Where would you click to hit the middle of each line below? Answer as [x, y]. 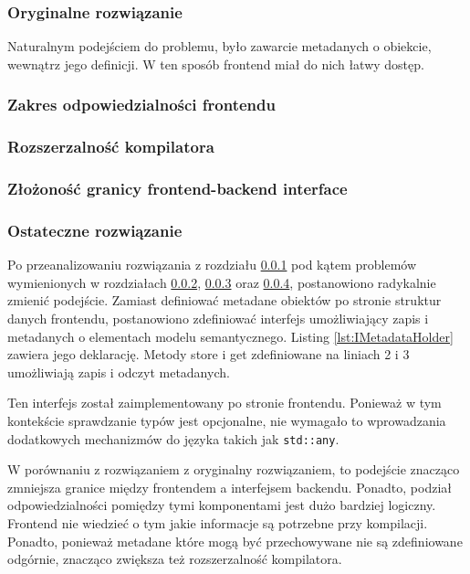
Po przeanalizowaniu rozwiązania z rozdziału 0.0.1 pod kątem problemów [212, 265]
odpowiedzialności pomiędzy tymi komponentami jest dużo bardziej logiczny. [222, 505]
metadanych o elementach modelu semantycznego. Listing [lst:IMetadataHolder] [230, 336]
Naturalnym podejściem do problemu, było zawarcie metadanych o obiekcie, [219, 46]
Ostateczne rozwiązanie [95, 230]
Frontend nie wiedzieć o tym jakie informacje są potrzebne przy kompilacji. [218, 522]
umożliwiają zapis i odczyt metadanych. [119, 372]
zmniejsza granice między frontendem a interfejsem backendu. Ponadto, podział [230, 487]
